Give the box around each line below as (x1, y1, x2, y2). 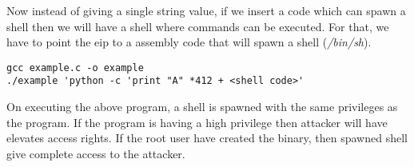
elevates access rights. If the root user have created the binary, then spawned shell (6, 129, 408, 146)
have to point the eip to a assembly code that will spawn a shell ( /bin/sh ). (6, 34, 372, 50)
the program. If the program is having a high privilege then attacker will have (6, 113, 388, 130)
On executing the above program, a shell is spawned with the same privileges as (6, 98, 398, 115)
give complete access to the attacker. (6, 145, 185, 161)
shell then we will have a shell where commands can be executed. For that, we (6, 18, 389, 34)
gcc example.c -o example (6, 62, 144, 74)
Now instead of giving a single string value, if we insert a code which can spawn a (6, 2, 406, 18)
